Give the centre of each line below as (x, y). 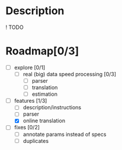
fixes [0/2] (27, 128)
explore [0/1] (30, 67)
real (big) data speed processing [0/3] (70, 74)
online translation (44, 121)
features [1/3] (30, 101)
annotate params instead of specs (65, 134)
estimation (44, 94)
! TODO (15, 27)
